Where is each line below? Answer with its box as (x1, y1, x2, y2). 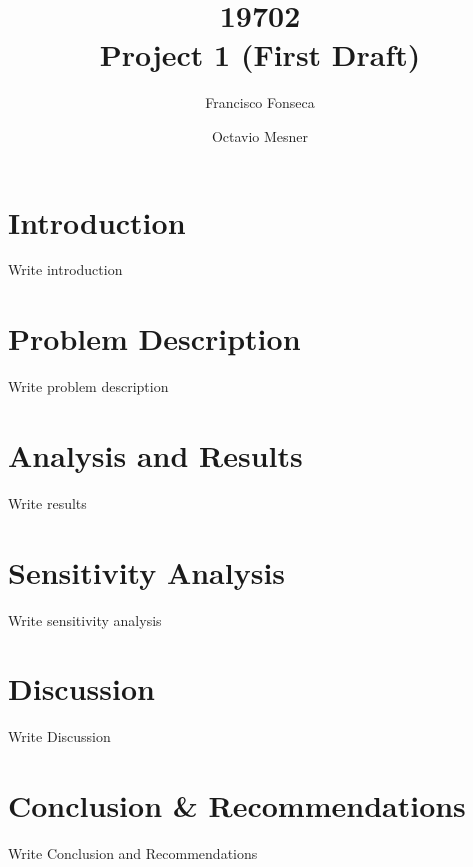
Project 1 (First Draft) (99, 34, 421, 75)
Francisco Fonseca (205, 92, 315, 113)
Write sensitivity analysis (8, 609, 162, 630)
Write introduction (8, 259, 123, 280)
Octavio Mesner (211, 125, 309, 146)
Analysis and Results (8, 434, 303, 475)
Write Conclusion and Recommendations (8, 843, 258, 864)
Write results (8, 492, 87, 513)
